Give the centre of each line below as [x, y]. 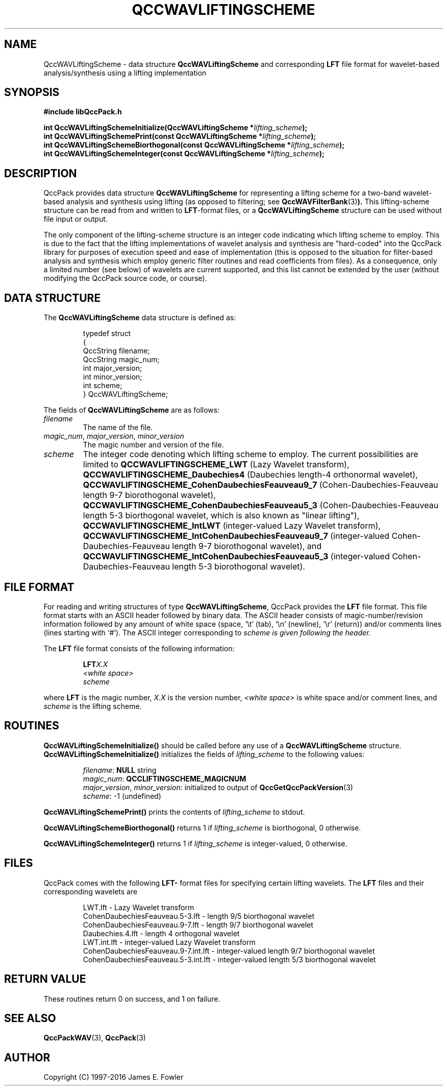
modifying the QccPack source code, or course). [125, 278]
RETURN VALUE [45, 979]
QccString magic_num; [121, 360]
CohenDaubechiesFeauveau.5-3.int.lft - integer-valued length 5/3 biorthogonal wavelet [229, 959]
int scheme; [103, 386]
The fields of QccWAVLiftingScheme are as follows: [132, 410]
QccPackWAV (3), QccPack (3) [95, 1038]
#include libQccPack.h [83, 112]
